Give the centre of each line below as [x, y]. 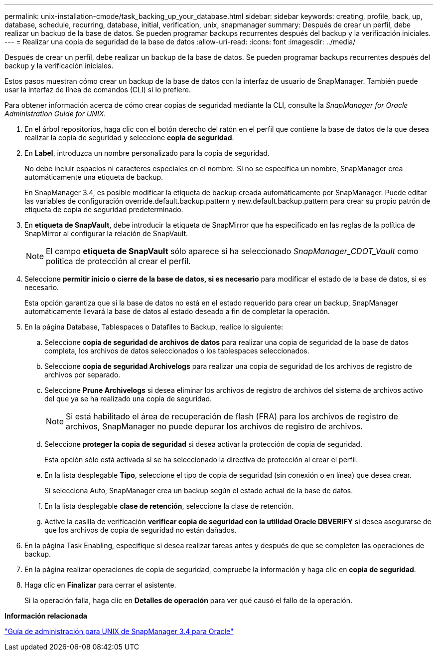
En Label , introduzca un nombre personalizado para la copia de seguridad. [147, 153]
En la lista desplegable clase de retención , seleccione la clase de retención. [169, 506]
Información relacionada [46, 616]
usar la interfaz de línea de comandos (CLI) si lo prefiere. [98, 90]
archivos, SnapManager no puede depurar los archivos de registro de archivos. [214, 426]
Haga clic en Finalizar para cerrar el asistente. [100, 585]
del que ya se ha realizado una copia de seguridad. [128, 399]
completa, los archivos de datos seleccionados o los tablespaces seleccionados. [177, 351]
